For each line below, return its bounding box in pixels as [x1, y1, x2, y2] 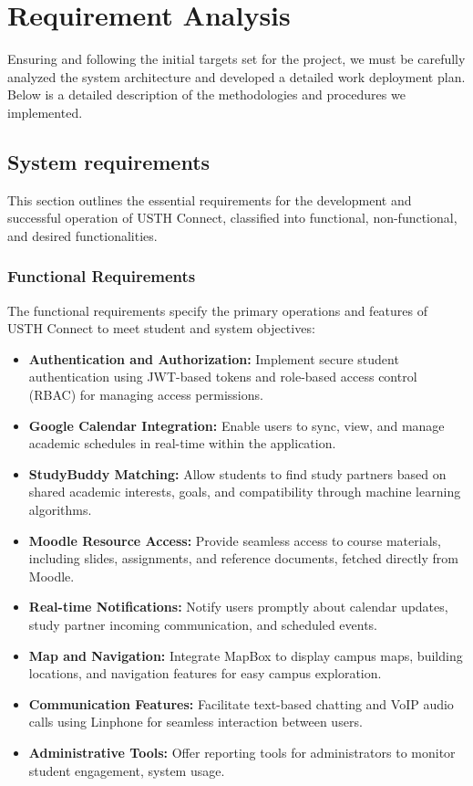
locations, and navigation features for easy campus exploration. [28, 664, 382, 683]
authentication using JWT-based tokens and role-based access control [28, 367, 417, 386]
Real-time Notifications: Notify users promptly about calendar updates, [28, 597, 448, 616]
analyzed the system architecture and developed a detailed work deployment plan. [7, 67, 466, 86]
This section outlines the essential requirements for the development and [7, 190, 412, 209]
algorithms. [28, 500, 92, 519]
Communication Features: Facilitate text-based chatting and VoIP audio [28, 694, 454, 713]
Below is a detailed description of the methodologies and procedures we [7, 85, 406, 104]
